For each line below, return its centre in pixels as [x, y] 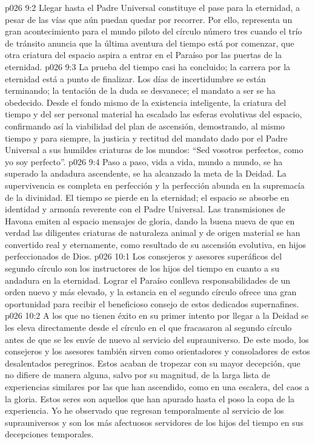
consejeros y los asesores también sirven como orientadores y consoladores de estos [157, 351]
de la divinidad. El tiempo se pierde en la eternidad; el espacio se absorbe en [147, 197]
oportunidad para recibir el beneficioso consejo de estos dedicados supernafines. [152, 303]
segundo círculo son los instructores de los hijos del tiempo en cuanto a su [142, 268]
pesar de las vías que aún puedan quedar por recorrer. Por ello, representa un [149, 19]
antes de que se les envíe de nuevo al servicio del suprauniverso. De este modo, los [157, 339]
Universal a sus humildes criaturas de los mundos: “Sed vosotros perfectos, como [154, 150]
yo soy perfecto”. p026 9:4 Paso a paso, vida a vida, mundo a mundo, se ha [144, 161]
